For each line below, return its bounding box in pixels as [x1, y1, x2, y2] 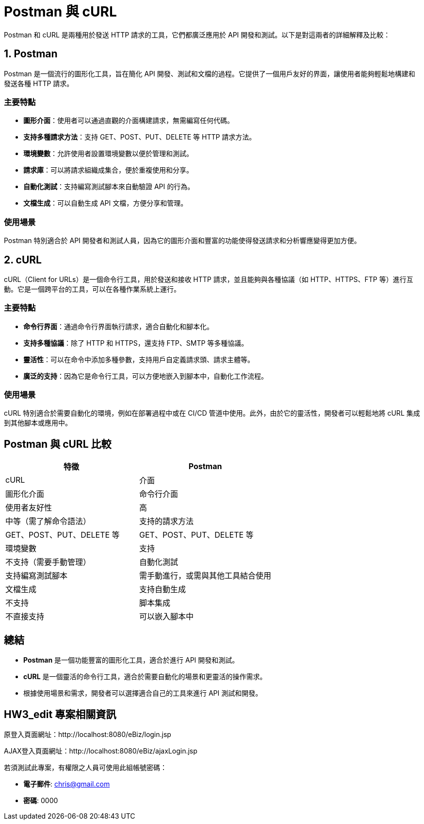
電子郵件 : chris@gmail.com [23, 779, 110, 788]
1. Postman [4, 48, 58, 60]
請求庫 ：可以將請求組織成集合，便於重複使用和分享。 [23, 166, 193, 175]
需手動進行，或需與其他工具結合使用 [139, 571, 272, 581]
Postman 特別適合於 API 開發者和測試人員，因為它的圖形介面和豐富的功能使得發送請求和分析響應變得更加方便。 [4, 236, 361, 245]
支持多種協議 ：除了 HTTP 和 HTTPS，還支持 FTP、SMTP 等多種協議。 [23, 338, 248, 347]
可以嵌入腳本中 [139, 612, 194, 622]
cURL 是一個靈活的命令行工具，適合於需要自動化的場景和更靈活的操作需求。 [23, 672, 267, 681]
